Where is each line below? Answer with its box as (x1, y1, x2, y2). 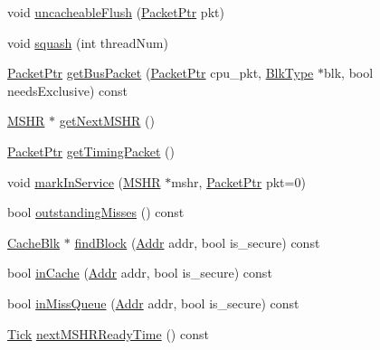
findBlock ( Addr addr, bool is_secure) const (74, 232, 320, 251)
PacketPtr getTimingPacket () (7, 141, 175, 160)
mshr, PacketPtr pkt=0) (171, 172, 306, 191)
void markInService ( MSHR (7, 172, 161, 191)
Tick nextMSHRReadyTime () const (7, 324, 209, 343)
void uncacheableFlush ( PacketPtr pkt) (7, 3, 224, 21)
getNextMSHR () (59, 111, 155, 130)
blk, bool (324, 63, 374, 82)
